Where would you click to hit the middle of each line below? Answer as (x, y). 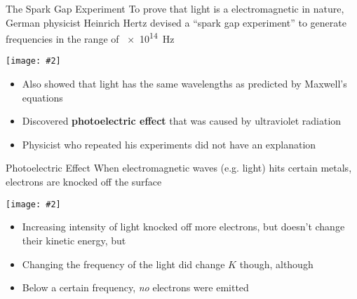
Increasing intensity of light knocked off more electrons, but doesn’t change (183, 227)
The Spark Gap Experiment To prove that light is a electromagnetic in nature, (175, 8)
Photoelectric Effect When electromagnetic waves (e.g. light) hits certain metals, (179, 168)
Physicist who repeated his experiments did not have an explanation (169, 144)
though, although (276, 264)
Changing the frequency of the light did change (123, 264)
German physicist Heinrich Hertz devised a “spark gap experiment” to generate (176, 22)
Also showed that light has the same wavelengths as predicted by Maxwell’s (184, 84)
